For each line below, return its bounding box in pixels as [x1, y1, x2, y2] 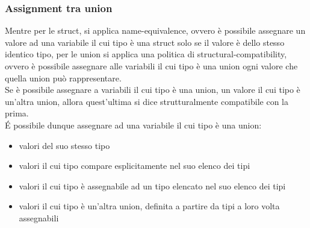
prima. [5, 107, 29, 119]
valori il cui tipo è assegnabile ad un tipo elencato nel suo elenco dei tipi [19, 179, 286, 192]
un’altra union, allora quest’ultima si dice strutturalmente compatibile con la [5, 95, 288, 107]
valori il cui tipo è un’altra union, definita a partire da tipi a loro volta [19, 200, 280, 212]
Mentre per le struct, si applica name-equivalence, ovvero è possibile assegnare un [5, 24, 306, 37]
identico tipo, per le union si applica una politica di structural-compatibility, [5, 48, 287, 60]
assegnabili [19, 211, 59, 224]
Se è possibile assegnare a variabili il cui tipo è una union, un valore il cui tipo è [5, 83, 300, 96]
